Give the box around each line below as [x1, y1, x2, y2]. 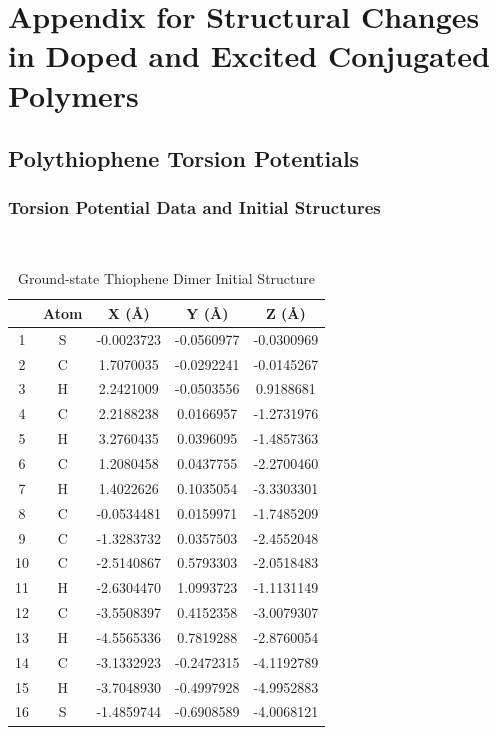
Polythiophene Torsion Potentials [8, 143, 360, 174]
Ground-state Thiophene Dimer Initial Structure [18, 268, 316, 289]
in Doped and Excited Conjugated [8, 35, 490, 76]
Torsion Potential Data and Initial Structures [8, 195, 381, 220]
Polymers [8, 74, 139, 115]
